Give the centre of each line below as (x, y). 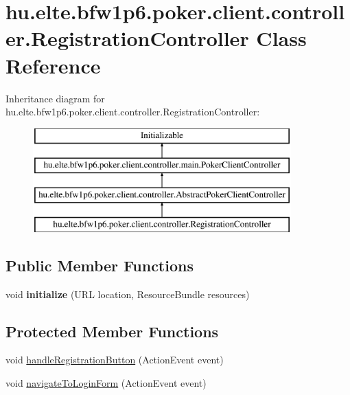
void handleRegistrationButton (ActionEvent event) (115, 360)
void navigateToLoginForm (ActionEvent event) (106, 383)
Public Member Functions (100, 265)
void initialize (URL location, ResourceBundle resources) (128, 294)
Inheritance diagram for (55, 98)
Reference (53, 65)
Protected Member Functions (112, 331)
